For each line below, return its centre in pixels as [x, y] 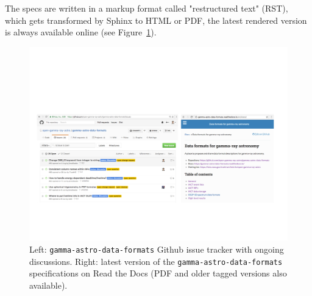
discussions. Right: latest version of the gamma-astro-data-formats [156, 261]
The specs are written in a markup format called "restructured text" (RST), [147, 8]
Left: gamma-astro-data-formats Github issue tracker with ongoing [157, 249]
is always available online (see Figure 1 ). [81, 32]
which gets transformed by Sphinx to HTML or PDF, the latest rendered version [156, 20]
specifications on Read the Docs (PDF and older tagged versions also [158, 273]
